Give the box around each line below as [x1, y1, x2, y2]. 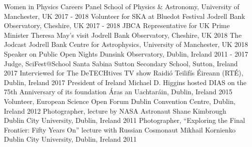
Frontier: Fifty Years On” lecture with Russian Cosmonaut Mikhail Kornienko [4, 124, 236, 134]
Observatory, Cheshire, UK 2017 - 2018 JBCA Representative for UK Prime [4, 20, 230, 30]
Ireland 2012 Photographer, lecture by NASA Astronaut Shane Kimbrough [4, 105, 226, 116]
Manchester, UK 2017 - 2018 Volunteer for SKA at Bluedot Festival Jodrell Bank [4, 11, 245, 21]
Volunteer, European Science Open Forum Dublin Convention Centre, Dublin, [4, 96, 236, 106]
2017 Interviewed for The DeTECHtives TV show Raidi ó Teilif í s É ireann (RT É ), [4, 68, 243, 78]
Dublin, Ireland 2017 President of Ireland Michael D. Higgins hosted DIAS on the [4, 77, 247, 87]
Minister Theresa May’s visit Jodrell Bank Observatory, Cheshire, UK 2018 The [4, 29, 242, 40]
